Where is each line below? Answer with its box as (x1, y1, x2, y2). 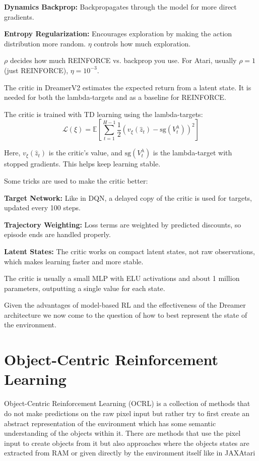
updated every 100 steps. (4, 202, 81, 213)
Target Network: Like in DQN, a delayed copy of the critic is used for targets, (4, 192, 252, 203)
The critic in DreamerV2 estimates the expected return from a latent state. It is (4, 82, 251, 92)
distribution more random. (4, 38, 86, 48)
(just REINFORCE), (4, 65, 69, 75)
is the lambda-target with (153, 147, 232, 158)
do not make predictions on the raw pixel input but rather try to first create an (4, 408, 249, 418)
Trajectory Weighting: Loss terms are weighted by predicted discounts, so (4, 219, 241, 229)
